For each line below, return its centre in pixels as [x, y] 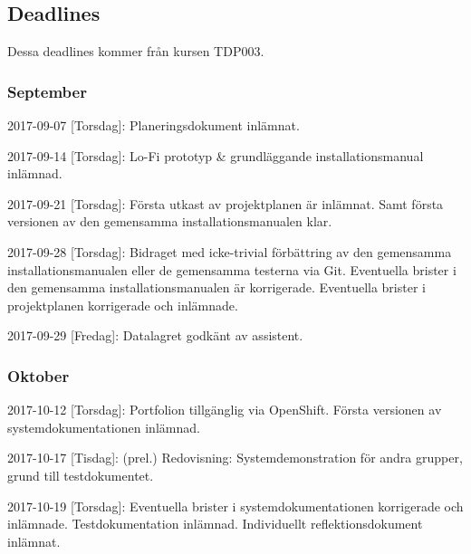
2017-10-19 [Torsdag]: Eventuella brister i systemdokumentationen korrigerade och [235, 506]
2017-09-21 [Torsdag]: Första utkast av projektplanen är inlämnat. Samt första [226, 203]
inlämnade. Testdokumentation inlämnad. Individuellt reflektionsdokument [215, 524]
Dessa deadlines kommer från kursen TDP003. [136, 51]
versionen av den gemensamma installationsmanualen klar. [170, 221]
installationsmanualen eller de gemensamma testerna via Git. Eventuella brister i [232, 269]
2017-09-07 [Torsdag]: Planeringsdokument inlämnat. [154, 125]
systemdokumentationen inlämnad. [104, 427]
